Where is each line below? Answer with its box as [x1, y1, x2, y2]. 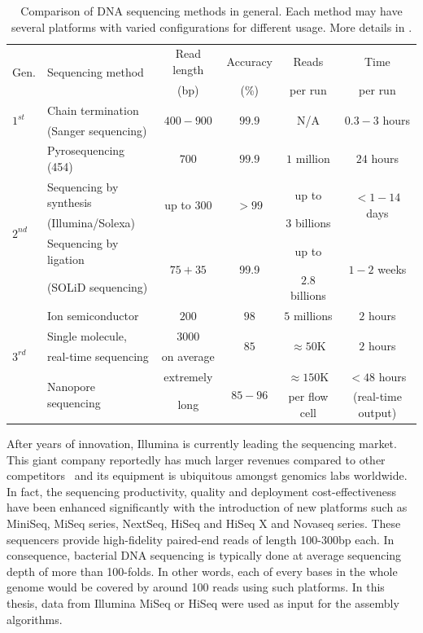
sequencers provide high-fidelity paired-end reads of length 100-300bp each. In [7, 530, 395, 547]
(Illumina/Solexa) [46, 214, 136, 231]
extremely [164, 367, 213, 385]
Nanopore [46, 377, 96, 394]
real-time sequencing [46, 347, 149, 364]
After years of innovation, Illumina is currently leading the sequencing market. [7, 435, 397, 452]
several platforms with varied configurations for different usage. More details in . [11, 18, 412, 35]
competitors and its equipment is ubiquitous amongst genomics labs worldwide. [7, 467, 408, 484]
